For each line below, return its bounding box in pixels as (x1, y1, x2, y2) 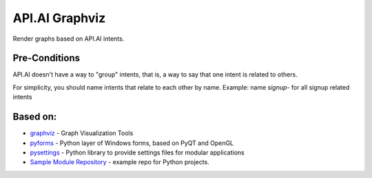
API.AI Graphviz (12, 10, 106, 26)
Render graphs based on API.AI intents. (12, 34, 125, 43)
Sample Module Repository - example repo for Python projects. (30, 158, 209, 166)
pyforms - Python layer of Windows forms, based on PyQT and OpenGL (30, 139, 234, 147)
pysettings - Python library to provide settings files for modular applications (30, 148, 245, 157)
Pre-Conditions (12, 52, 81, 64)
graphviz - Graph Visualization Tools (30, 129, 134, 137)
